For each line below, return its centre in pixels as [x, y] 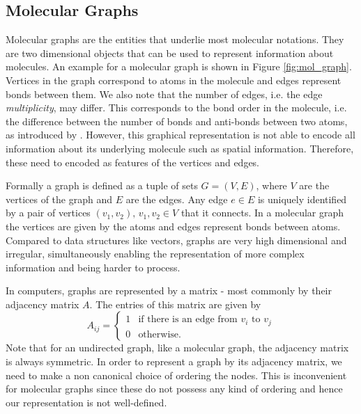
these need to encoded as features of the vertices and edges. [133, 162]
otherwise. [160, 334]
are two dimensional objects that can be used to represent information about [170, 53]
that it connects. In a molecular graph [262, 213]
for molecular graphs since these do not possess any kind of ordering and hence [174, 389]
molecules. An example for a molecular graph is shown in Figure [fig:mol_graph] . [179, 66]
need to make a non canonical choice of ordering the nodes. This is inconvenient [176, 375]
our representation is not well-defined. [86, 402]
